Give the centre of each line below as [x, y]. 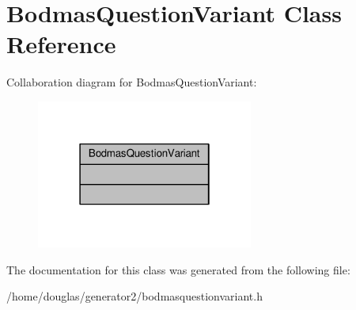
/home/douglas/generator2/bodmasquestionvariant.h [134, 296]
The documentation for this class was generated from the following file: [178, 269]
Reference [61, 44]
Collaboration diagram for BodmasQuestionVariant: [132, 82]
